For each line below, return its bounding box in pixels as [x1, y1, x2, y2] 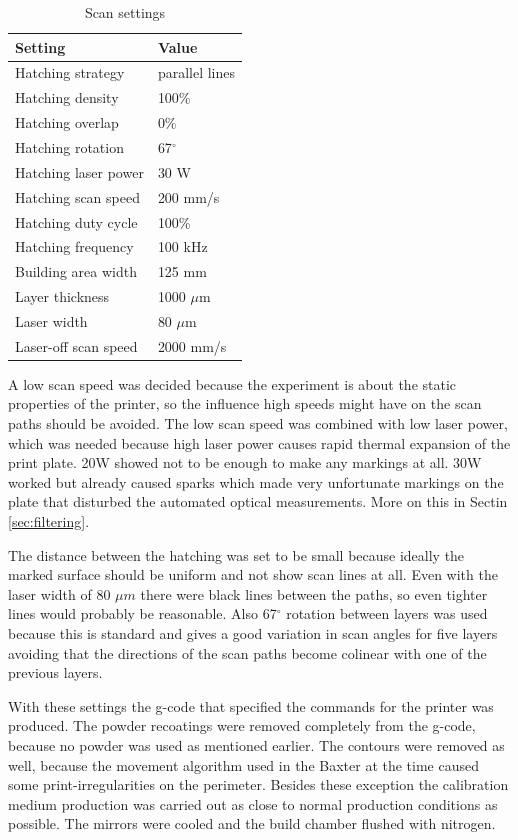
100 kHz [157, 236, 208, 257]
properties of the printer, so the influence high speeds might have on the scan [8, 393, 482, 414]
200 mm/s [157, 186, 220, 207]
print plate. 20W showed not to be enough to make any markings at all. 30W [8, 452, 482, 473]
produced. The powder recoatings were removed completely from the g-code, [8, 715, 476, 736]
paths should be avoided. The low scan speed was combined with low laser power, [8, 413, 508, 433]
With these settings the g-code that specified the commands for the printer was [8, 695, 494, 716]
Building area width [15, 261, 137, 282]
